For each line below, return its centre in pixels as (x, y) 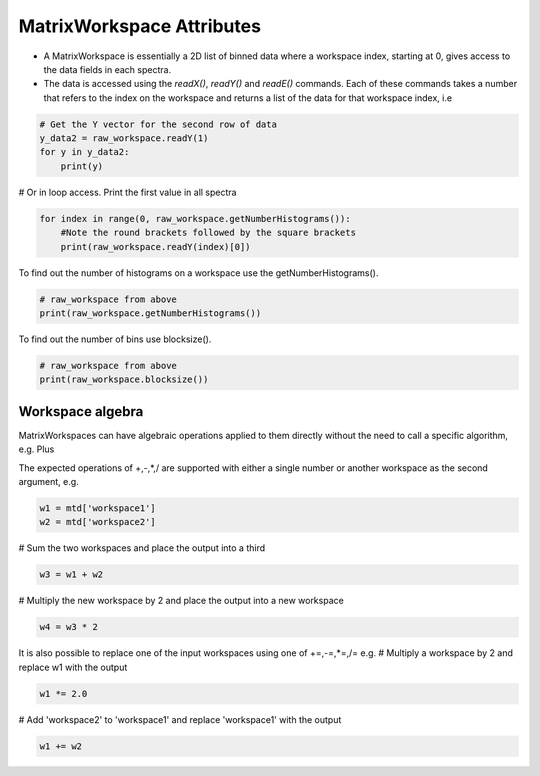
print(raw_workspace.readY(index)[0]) (155, 246)
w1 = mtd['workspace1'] (98, 508)
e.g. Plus (36, 449)
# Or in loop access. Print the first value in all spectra (127, 192)
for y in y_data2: (84, 152)
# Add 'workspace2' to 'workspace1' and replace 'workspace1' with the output (180, 719)
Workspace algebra (81, 411)
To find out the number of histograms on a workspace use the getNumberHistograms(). (198, 272)
